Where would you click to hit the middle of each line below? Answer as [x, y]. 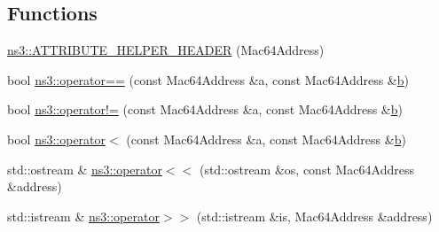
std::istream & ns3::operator [83, 216]
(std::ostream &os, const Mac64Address [306, 169]
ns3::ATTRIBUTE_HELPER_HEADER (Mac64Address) [166, 50]
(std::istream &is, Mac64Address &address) [314, 216]
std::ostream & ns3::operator [85, 169]
